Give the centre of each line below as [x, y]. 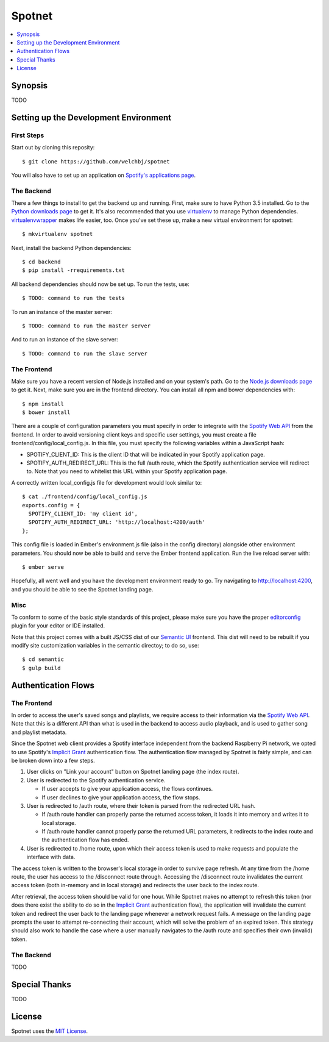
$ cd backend [41, 262]
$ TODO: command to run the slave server [85, 353]
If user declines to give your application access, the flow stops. [121, 797]
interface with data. [51, 857]
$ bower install [46, 412]
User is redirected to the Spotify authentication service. [96, 780]
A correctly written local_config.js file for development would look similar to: [107, 482]
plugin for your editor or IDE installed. [58, 626]
